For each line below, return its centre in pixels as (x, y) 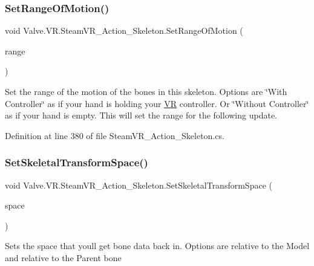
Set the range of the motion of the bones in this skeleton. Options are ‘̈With (146, 91)
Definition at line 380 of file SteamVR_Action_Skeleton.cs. (115, 135)
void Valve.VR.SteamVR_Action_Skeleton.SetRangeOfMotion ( (124, 31)
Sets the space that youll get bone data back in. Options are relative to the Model (157, 246)
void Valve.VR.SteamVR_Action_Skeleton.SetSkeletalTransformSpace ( (139, 185)
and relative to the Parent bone (63, 257)
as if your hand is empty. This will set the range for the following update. (141, 115)
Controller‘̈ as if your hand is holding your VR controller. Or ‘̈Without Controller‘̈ (157, 103)
